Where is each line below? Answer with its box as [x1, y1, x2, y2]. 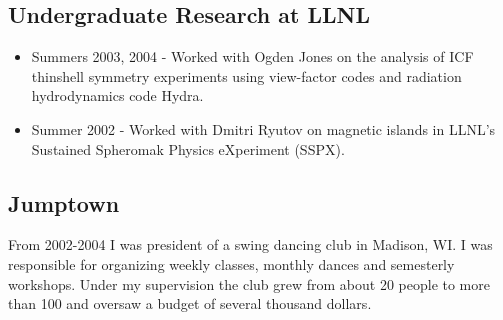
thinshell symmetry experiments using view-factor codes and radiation [31, 65, 462, 86]
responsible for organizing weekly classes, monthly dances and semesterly [8, 253, 455, 274]
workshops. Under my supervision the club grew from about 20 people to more [8, 273, 490, 294]
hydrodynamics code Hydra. [31, 85, 204, 106]
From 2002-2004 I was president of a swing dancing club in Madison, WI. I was [8, 234, 493, 255]
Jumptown [8, 187, 120, 218]
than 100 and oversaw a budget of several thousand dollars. [8, 293, 372, 314]
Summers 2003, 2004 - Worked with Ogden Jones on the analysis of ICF [31, 46, 474, 67]
